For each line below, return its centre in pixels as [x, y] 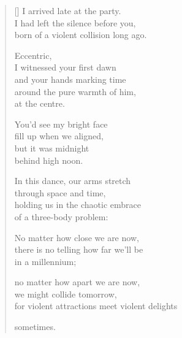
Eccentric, [33, 55]
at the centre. [40, 103]
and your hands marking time [70, 79]
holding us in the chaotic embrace [78, 205]
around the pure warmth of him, [75, 91]
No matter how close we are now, [77, 237]
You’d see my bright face [61, 124]
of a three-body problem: [61, 216]
